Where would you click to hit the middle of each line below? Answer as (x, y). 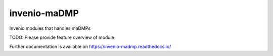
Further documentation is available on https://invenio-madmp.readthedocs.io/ (90, 47)
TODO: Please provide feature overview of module (62, 37)
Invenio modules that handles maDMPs (50, 28)
